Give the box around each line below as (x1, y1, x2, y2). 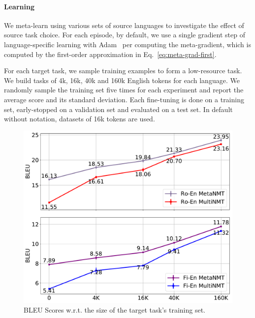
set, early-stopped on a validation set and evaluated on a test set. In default (4, 104, 233, 114)
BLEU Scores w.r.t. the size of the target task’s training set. (24, 304, 205, 315)
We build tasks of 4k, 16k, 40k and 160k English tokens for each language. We (4, 75, 240, 85)
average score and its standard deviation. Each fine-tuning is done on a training (4, 94, 244, 104)
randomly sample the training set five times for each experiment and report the (4, 85, 244, 95)
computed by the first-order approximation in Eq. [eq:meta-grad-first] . (4, 49, 217, 59)
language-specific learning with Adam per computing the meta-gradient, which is (4, 39, 251, 49)
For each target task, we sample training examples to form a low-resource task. (4, 65, 242, 76)
